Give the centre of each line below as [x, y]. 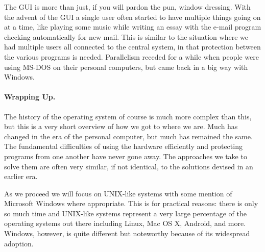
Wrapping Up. [30, 97]
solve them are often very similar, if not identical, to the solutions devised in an [129, 166]
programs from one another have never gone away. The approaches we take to [126, 156]
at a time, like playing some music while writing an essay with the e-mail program [133, 27]
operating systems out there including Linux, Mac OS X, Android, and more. [125, 223]
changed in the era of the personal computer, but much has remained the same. [128, 136]
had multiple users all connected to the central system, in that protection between [132, 47]
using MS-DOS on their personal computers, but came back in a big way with [126, 67]
